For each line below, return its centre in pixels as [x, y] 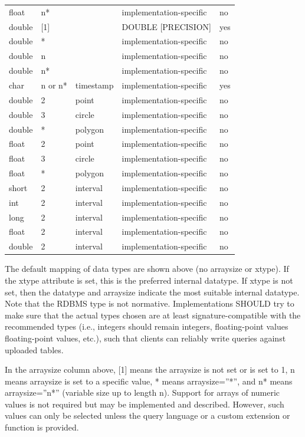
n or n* [54, 85]
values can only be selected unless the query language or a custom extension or [147, 415]
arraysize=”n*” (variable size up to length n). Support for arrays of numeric [142, 392]
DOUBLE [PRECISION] [166, 26]
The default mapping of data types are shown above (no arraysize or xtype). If [147, 269]
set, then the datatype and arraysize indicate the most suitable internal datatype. [152, 292]
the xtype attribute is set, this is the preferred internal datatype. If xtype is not [149, 280]
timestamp [94, 85]
